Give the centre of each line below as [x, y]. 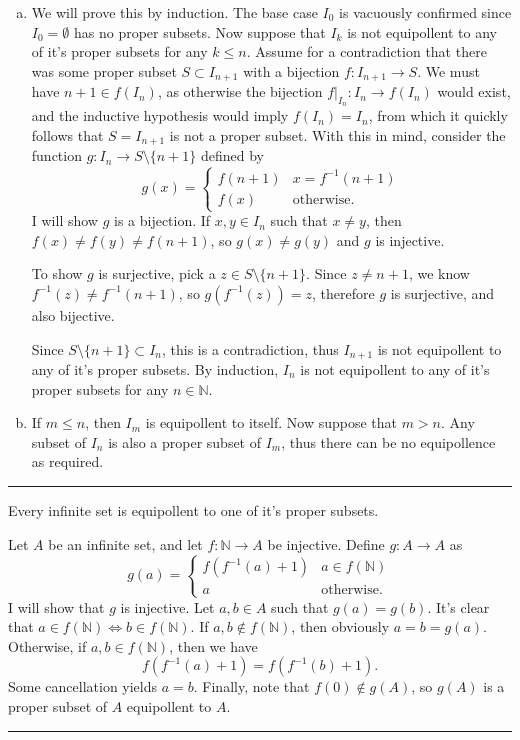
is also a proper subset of [185, 441]
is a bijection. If [162, 220]
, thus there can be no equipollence [388, 441]
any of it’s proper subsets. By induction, [155, 368]
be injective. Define [326, 543]
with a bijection [291, 70]
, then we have [213, 645]
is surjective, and [442, 292]
